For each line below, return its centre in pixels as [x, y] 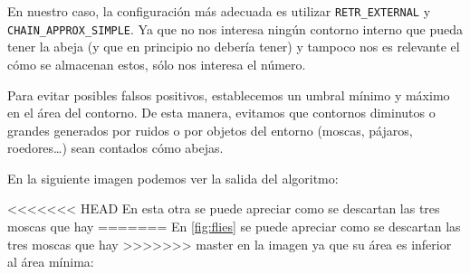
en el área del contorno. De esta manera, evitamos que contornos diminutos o [221, 113]
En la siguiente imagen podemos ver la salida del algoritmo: [173, 178]
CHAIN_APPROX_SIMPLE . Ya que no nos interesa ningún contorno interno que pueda [235, 28]
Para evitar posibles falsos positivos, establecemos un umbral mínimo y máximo [229, 94]
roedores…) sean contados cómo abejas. [115, 148]
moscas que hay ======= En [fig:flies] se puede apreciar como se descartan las [234, 227]
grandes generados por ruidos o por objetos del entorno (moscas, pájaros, [210, 130]
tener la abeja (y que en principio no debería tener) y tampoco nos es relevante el [234, 47]
